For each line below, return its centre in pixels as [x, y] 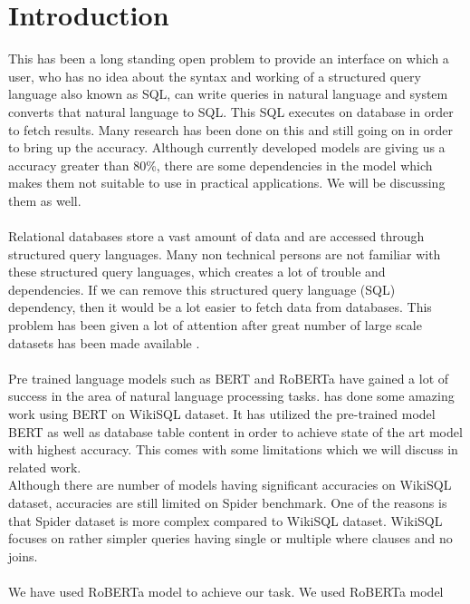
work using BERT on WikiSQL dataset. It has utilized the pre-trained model [222, 414]
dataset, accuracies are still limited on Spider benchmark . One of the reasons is [228, 502]
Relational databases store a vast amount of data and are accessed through [216, 236]
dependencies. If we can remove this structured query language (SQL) [202, 289]
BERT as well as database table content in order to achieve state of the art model [235, 431]
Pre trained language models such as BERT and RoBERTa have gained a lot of [229, 378]
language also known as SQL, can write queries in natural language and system [228, 94]
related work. [45, 467]
